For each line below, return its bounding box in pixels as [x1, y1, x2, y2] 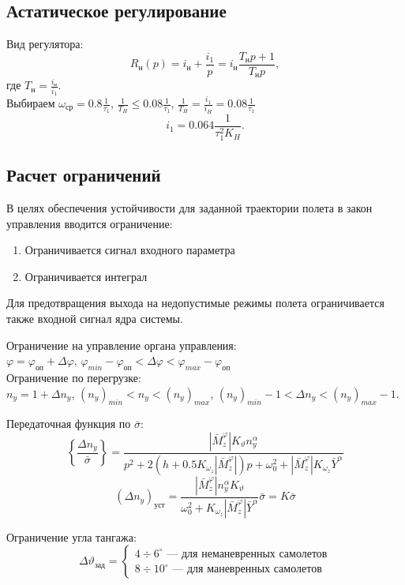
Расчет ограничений [6, 163, 161, 187]
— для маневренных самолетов [172, 564, 322, 576]
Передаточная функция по [6, 415, 131, 432]
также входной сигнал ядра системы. [6, 310, 183, 327]
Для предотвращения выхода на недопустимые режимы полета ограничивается [6, 294, 384, 311]
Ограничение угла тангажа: [6, 528, 137, 545]
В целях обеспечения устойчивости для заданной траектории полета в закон [6, 200, 373, 216]
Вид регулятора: [6, 36, 84, 52]
